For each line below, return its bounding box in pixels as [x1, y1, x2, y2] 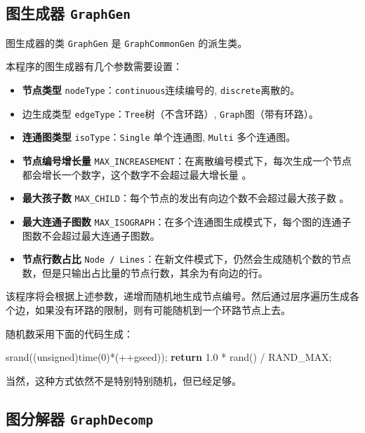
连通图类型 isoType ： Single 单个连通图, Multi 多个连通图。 [22, 130, 296, 144]
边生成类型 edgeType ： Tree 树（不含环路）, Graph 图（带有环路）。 [22, 106, 319, 121]
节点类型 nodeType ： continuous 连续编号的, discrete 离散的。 [22, 83, 300, 97]
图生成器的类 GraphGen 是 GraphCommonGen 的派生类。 [6, 35, 248, 50]
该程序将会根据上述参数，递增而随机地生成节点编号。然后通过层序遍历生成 [6, 289, 350, 303]
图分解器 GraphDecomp [6, 407, 154, 429]
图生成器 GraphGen [6, 2, 131, 24]
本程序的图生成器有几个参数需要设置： [6, 59, 182, 74]
